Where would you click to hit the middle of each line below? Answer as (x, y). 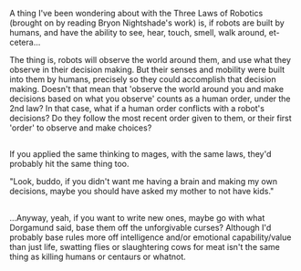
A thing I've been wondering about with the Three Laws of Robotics (136, 13)
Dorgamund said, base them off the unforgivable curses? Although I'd (140, 227)
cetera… (25, 42)
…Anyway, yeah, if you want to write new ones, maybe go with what (137, 217)
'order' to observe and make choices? (81, 128)
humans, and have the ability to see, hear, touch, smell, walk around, (138, 32)
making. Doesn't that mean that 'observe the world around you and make (147, 89)
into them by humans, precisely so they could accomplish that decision (143, 79)
